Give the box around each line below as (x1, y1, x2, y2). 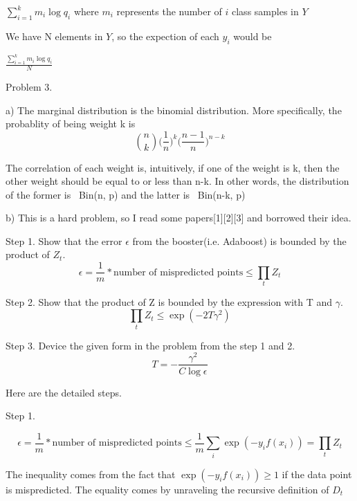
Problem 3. (6, 80, 53, 94)
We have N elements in (6, 28, 103, 43)
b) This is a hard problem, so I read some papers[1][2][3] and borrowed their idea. (6, 210, 351, 225)
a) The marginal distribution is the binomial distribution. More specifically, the (6, 102, 342, 117)
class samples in (232, 4, 299, 18)
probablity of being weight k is (6, 116, 136, 131)
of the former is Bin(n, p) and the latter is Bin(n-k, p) (6, 187, 246, 201)
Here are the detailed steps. (6, 385, 122, 399)
